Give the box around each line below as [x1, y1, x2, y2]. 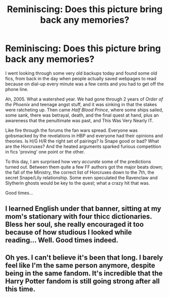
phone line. [5, 86, 29, 92]
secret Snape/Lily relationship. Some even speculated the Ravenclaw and [5, 174, 158, 180]
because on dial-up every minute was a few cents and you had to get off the [5, 81, 164, 87]
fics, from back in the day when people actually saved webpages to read [5, 75, 156, 81]
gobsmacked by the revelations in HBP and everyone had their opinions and [5, 132, 163, 138]
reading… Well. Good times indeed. [5, 236, 119, 244]
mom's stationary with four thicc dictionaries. [5, 212, 152, 221]
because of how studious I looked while [5, 228, 132, 237]
